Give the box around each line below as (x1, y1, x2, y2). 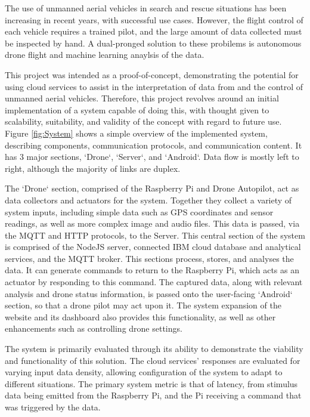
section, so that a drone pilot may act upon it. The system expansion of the (5, 299, 281, 311)
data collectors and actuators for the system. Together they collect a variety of (5, 193, 292, 206)
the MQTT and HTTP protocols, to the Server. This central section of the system (5, 228, 305, 241)
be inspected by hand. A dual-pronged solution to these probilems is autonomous (5, 36, 302, 49)
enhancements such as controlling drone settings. (5, 322, 182, 335)
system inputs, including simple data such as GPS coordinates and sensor (5, 205, 274, 218)
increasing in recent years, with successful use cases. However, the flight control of (5, 13, 303, 26)
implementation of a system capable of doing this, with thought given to (5, 103, 269, 116)
